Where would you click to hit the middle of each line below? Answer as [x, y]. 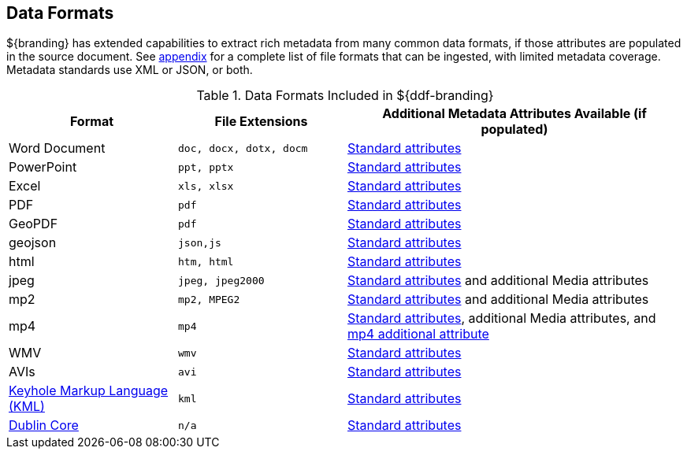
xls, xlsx [206, 186]
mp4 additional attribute [418, 334]
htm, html [206, 261]
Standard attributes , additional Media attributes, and [502, 318]
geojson [33, 243]
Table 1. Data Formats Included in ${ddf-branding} [345, 96]
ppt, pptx [206, 167]
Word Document [57, 148]
